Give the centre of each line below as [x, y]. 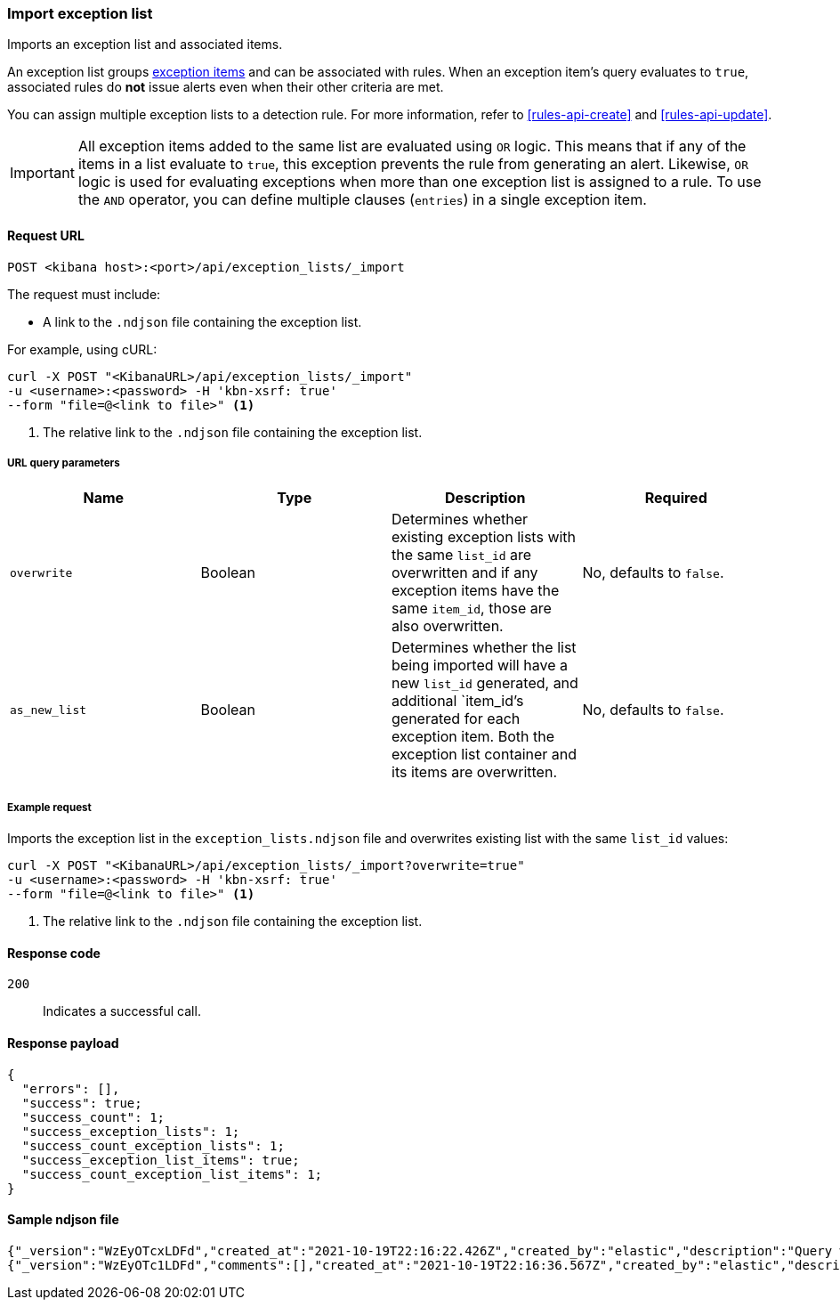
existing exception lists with [484, 537]
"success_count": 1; [93, 1117]
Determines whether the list [484, 648]
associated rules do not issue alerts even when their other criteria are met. [226, 87]
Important [42, 173]
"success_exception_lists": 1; [131, 1131]
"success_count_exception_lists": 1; [153, 1145]
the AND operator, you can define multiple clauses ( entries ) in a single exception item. [362, 200]
